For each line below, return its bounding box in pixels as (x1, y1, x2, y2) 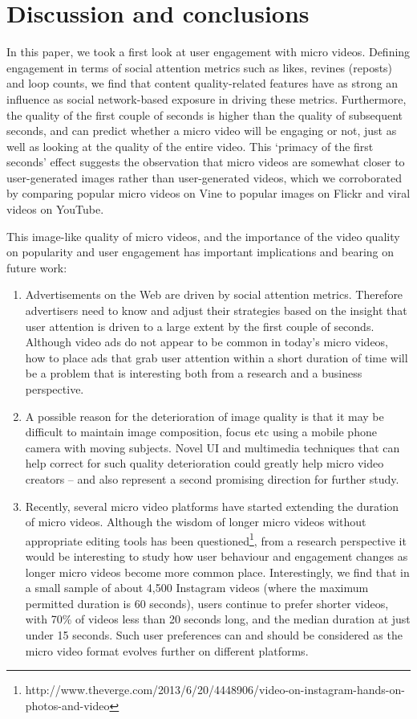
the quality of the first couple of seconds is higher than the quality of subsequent (6, 106, 403, 123)
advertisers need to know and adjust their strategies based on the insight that (25, 302, 407, 319)
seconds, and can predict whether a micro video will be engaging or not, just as (6, 122, 397, 139)
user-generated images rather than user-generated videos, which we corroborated (6, 169, 402, 186)
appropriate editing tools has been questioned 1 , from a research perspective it (25, 529, 407, 549)
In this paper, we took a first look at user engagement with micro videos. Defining (6, 43, 411, 60)
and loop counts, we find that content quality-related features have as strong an (6, 75, 399, 92)
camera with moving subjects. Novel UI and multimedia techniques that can (25, 439, 400, 456)
